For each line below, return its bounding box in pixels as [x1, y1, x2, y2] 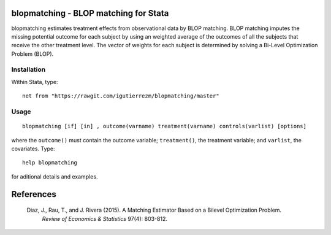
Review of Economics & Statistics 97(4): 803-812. [42, 215, 168, 222]
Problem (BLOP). [11, 50, 54, 58]
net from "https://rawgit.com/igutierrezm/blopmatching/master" [22, 93, 220, 99]
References [11, 189, 56, 199]
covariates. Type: [11, 145, 55, 152]
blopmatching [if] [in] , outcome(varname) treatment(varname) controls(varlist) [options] [22, 123, 306, 130]
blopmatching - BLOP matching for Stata [11, 8, 169, 18]
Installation [11, 65, 46, 74]
